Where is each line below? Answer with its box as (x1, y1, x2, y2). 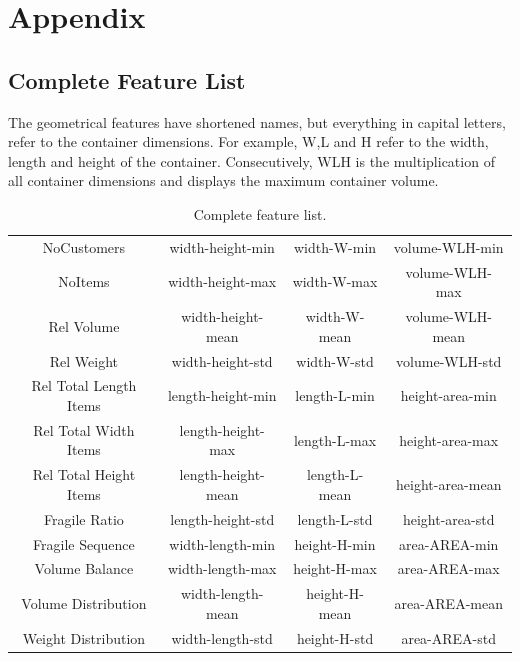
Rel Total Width (33, 419, 135, 440)
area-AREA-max (397, 558, 500, 579)
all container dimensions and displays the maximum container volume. (8, 170, 439, 191)
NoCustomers (42, 236, 126, 257)
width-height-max (168, 271, 277, 292)
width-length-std (171, 627, 273, 648)
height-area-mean (396, 474, 502, 495)
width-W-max (292, 271, 378, 292)
